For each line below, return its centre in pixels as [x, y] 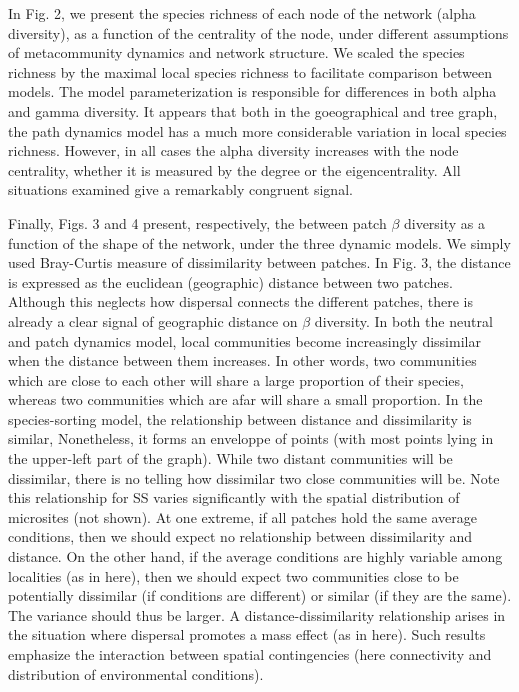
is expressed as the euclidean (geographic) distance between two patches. [230, 281]
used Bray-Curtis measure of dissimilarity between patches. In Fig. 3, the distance [259, 262]
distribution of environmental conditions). [136, 673]
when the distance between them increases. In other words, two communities [242, 360]
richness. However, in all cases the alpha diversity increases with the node [233, 150]
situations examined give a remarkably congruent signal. [180, 189]
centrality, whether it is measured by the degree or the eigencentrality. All [234, 169]
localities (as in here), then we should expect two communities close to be [233, 575]
